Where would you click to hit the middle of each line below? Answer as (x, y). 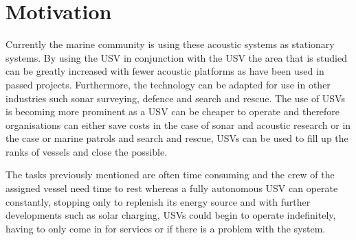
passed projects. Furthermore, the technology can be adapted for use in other (168, 84)
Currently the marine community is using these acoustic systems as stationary (170, 44)
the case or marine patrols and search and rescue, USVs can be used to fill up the (177, 138)
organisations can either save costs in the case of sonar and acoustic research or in (178, 124)
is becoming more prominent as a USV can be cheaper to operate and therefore (173, 111)
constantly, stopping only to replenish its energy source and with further (158, 201)
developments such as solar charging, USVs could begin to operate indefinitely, (171, 215)
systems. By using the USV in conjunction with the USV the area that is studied (176, 57)
